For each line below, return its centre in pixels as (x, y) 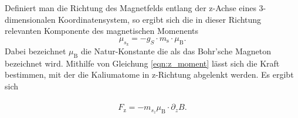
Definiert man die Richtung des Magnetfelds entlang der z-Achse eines (131, 8)
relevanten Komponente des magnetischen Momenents (102, 31)
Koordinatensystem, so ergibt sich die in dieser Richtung (160, 19)
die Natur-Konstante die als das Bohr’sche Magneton (176, 51)
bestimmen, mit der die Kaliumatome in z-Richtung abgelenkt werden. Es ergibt (149, 74)
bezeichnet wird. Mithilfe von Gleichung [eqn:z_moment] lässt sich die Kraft (142, 63)
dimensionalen (30, 19)
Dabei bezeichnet (35, 51)
